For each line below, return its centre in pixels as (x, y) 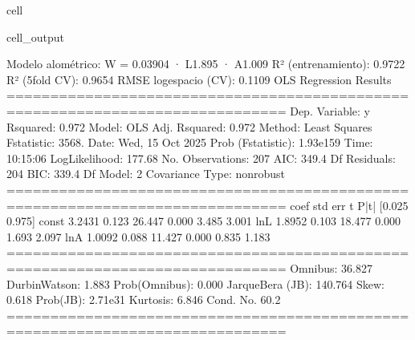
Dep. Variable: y (330, 110)
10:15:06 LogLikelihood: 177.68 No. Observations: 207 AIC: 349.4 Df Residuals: (201, 158)
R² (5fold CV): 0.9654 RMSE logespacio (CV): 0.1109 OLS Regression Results (199, 79)
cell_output (35, 36)
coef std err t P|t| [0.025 (349, 205)
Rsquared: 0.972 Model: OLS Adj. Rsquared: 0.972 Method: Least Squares (189, 126)
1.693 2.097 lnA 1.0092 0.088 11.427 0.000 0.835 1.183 (138, 236)
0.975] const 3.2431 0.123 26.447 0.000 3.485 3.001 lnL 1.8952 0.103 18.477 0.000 (204, 221)
